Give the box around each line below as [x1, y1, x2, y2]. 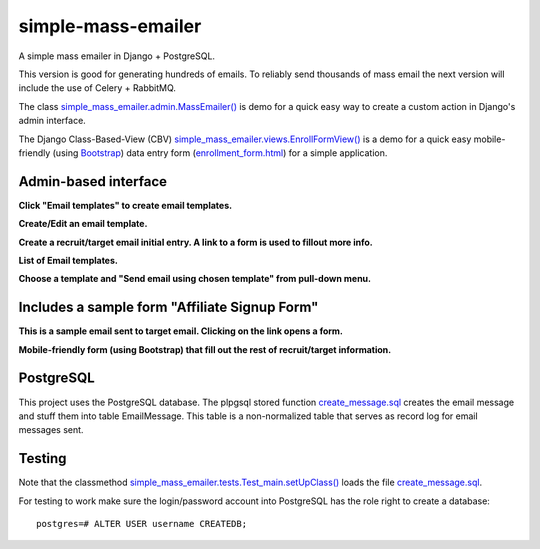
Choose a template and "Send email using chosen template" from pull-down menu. [18, 273, 372, 285]
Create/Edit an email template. [18, 218, 148, 230]
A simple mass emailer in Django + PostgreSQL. [18, 50, 215, 62]
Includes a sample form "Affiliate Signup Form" [18, 299, 319, 316]
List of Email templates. [18, 254, 119, 266]
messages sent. [18, 424, 84, 436]
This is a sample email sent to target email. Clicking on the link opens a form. [18, 325, 344, 337]
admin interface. [18, 115, 87, 127]
